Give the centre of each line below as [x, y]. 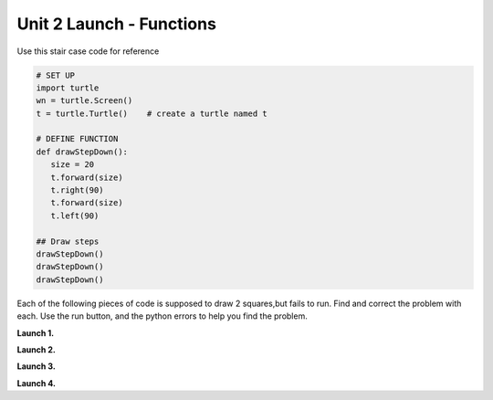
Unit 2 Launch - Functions [116, 24]
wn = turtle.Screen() [84, 101]
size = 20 [73, 165]
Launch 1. [36, 332]
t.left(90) [75, 216]
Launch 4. [37, 383]
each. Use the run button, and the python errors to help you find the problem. [162, 316]
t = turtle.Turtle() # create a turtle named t [152, 113]
